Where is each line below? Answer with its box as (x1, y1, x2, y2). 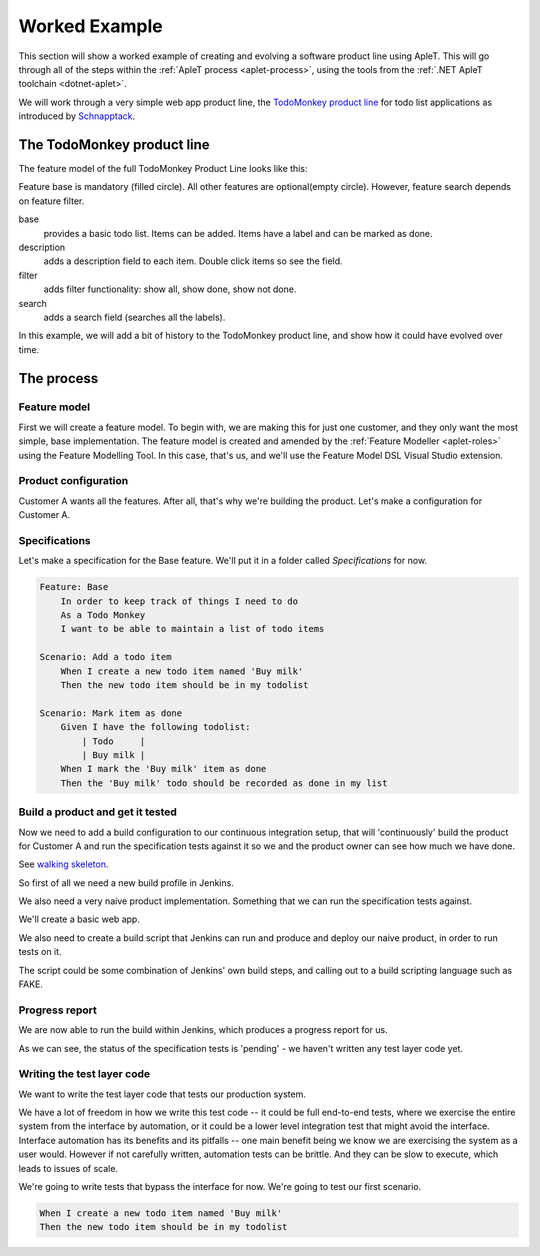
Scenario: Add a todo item (39, 651, 172, 663)
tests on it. (18, 946, 62, 958)
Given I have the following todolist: (60, 721, 251, 733)
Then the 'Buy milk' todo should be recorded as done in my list (60, 777, 388, 789)
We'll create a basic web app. (18, 913, 140, 925)
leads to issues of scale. (18, 1162, 119, 1174)
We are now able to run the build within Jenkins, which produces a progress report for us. (18, 1024, 389, 1036)
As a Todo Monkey (60, 610, 146, 621)
